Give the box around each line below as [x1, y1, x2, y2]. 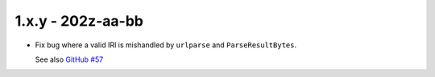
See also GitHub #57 [35, 55, 104, 64]
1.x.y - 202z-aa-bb [14, 12, 144, 30]
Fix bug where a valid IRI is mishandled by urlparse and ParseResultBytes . [35, 40, 297, 50]
